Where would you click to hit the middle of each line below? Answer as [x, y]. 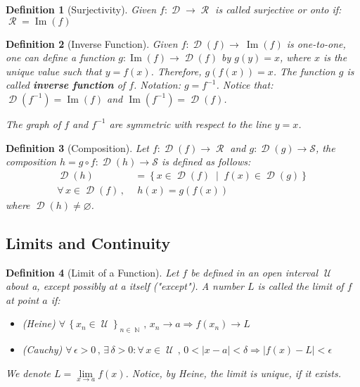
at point [22, 299]
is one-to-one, [316, 43]
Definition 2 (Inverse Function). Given [92, 43]
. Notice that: [245, 85]
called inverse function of [66, 85]
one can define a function [60, 57]
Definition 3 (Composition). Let [77, 147]
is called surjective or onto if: [278, 9]
